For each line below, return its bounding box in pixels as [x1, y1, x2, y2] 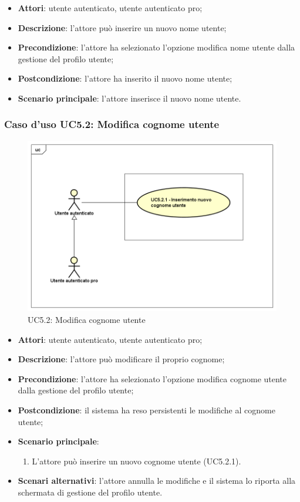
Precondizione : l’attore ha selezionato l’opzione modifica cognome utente [18, 372, 287, 385]
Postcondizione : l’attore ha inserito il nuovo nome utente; [18, 72, 232, 85]
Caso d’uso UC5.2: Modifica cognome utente [4, 117, 220, 132]
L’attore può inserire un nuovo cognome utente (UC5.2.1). [32, 454, 241, 467]
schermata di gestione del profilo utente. [18, 486, 163, 498]
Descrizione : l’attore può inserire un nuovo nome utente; [18, 21, 227, 33]
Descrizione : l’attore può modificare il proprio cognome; [18, 353, 225, 365]
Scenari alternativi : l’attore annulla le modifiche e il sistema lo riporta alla [18, 474, 296, 487]
